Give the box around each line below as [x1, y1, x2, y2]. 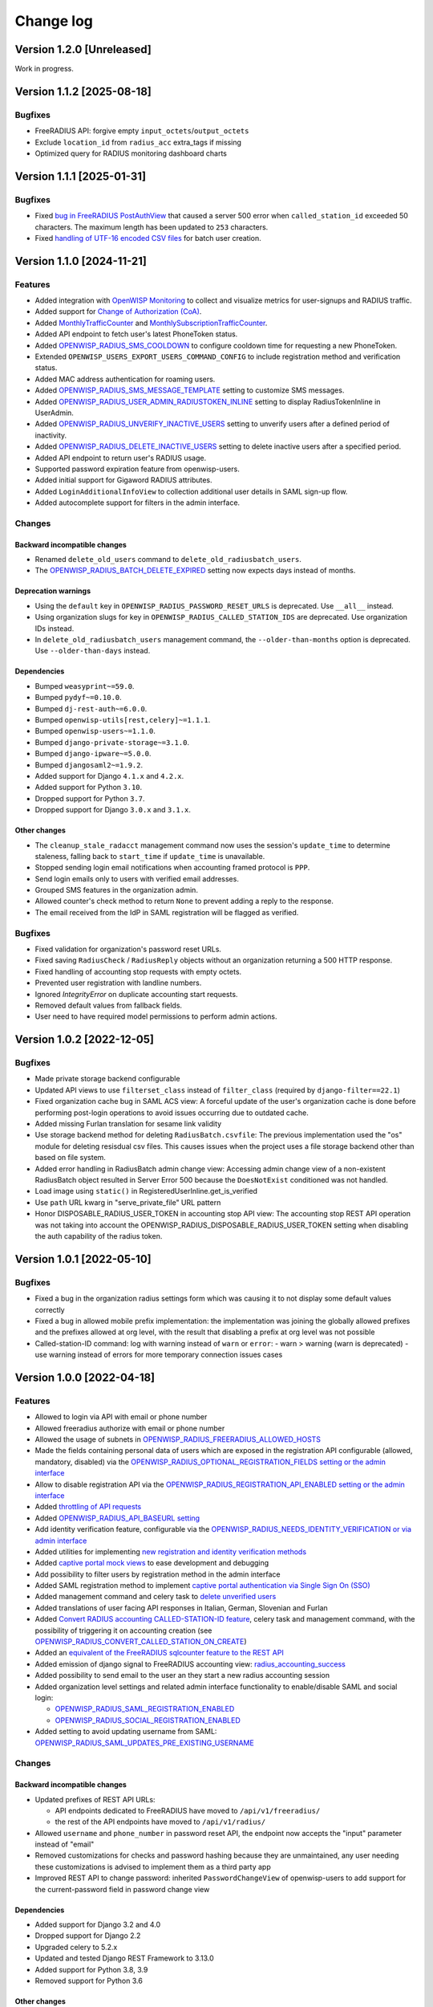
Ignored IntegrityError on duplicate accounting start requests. [34, 989, 238, 999]
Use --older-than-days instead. [34, 646, 151, 656]
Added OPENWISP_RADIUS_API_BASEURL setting [34, 1513, 200, 1523]
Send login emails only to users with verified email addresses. [34, 873, 240, 883]
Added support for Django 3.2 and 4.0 [34, 1919, 161, 1930]
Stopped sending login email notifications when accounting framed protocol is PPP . [34, 863, 310, 873]
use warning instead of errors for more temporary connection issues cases [34, 1350, 283, 1360]
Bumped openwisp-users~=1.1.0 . [34, 727, 156, 736]
